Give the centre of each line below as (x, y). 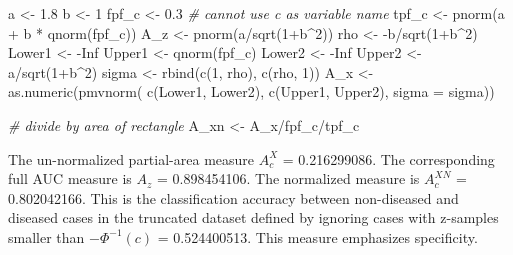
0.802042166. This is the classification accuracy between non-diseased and (233, 197)
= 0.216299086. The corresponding (388, 158)
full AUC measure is (70, 178)
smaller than (46, 236)
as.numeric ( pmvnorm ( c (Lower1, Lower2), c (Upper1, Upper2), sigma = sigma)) (251, 91)
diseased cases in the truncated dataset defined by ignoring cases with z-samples (253, 217)
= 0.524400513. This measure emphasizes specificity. (317, 236)
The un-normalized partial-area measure (131, 158)
